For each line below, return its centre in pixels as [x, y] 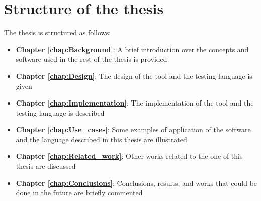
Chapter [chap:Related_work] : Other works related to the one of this [129, 156]
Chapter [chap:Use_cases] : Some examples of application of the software [133, 129]
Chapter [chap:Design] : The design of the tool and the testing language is [134, 76]
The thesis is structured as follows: [58, 32]
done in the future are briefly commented [79, 193]
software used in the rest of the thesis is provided [92, 59]
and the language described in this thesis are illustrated [101, 139]
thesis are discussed [46, 166]
